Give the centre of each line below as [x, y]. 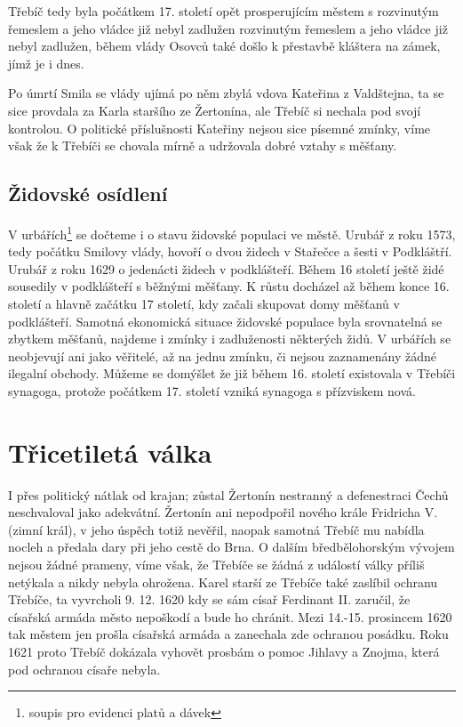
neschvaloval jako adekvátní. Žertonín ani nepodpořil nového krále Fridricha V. [223, 512]
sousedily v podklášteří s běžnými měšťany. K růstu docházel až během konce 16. [229, 286]
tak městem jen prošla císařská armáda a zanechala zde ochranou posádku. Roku [228, 634]
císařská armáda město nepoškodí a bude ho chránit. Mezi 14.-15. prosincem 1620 [230, 616]
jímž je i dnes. [46, 63]
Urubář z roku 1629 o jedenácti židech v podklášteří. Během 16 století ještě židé [226, 268]
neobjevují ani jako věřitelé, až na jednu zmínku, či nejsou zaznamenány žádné [222, 355]
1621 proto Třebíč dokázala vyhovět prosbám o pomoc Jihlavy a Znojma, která [224, 652]
